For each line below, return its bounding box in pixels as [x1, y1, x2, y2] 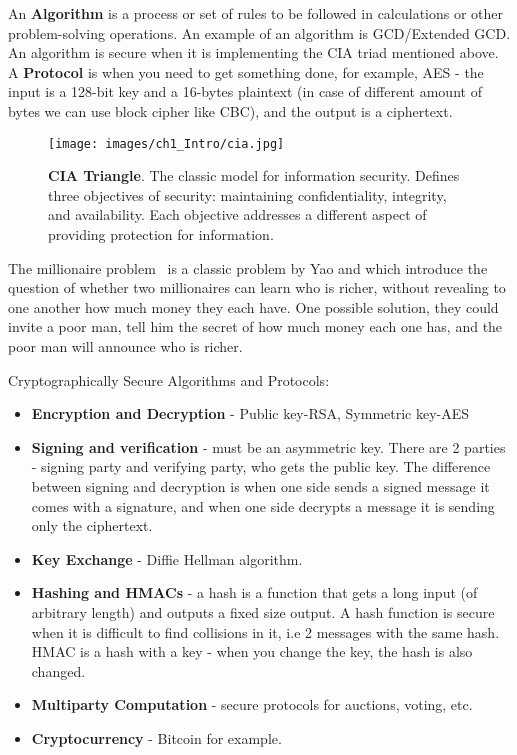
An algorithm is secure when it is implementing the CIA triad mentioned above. [8, 42, 499, 63]
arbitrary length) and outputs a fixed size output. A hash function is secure [31, 601, 495, 622]
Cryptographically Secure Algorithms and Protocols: [8, 369, 330, 390]
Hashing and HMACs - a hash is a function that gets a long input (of [31, 582, 478, 603]
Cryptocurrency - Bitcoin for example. [31, 727, 282, 748]
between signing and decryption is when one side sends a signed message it [31, 475, 490, 496]
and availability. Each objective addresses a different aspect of [48, 204, 427, 225]
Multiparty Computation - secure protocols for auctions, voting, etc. [31, 694, 473, 715]
